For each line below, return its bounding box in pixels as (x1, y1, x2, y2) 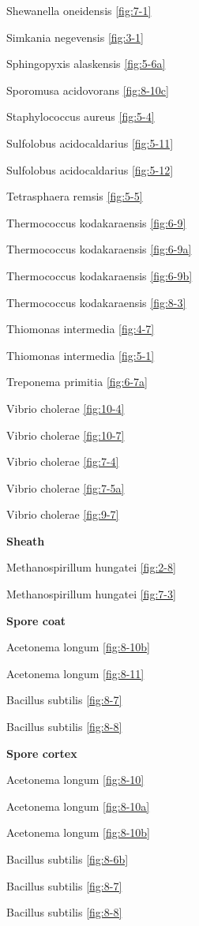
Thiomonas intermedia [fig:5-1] (6, 347, 155, 363)
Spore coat (6, 612, 66, 628)
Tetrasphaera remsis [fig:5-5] (6, 188, 143, 204)
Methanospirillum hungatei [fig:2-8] (6, 559, 176, 575)
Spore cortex (6, 744, 77, 761)
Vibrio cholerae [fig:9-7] (6, 506, 119, 523)
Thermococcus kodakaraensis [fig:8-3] (6, 294, 186, 310)
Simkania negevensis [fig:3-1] (6, 28, 144, 45)
